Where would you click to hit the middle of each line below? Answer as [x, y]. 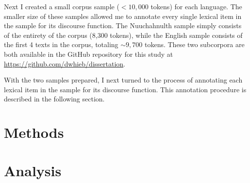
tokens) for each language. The [196, 6]
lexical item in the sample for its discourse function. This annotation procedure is [125, 89]
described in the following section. [54, 99]
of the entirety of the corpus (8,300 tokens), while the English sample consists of [123, 35]
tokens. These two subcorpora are [194, 44]
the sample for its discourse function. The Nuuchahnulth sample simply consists [123, 25]
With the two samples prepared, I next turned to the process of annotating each [123, 80]
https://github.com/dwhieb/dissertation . [65, 63]
